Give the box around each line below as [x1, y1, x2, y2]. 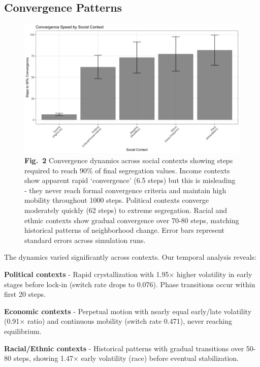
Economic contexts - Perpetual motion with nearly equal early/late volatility [4, 305, 252, 316]
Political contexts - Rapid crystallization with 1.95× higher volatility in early [4, 268, 252, 279]
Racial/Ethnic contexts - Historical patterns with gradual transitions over [4, 343, 244, 353]
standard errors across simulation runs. [24, 234, 146, 245]
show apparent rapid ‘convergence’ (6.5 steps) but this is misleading [24, 175, 236, 186]
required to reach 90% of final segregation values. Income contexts [24, 165, 230, 175]
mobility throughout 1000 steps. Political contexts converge [24, 195, 209, 205]
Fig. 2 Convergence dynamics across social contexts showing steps [24, 155, 233, 166]
